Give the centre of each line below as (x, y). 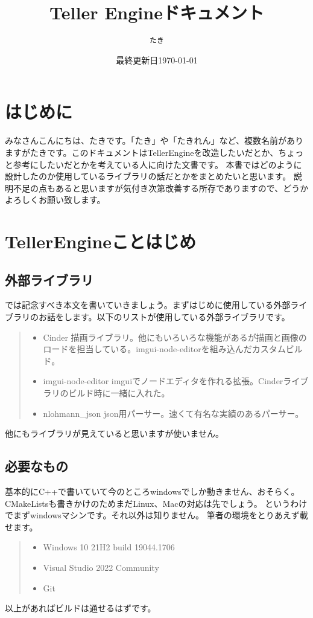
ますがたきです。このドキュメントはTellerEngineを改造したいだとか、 (142, 152)
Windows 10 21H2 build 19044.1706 (109, 547)
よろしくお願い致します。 (55, 200)
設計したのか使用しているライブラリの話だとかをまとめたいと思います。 (148, 176)
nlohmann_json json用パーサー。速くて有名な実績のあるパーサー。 (173, 413)
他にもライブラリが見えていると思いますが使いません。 (114, 433)
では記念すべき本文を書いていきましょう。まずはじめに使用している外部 (148, 305)
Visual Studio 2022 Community (101, 567)
